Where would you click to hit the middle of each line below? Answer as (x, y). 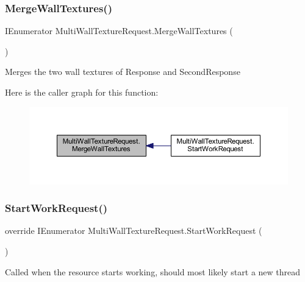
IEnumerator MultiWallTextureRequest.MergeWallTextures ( (119, 31)
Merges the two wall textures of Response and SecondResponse (123, 72)
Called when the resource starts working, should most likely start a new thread (153, 271)
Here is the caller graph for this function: (82, 92)
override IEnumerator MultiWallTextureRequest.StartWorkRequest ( (134, 231)
